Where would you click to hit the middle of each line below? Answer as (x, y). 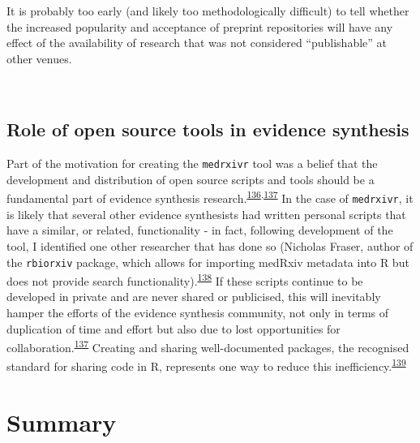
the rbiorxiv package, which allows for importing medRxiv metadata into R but (208, 262)
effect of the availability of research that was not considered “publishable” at (197, 43)
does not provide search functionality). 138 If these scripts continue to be (185, 280)
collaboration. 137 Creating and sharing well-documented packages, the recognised (208, 346)
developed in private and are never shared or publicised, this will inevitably (194, 297)
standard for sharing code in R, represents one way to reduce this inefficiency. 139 (206, 365)
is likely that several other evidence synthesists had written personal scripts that (206, 214)
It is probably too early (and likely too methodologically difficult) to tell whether (208, 11)
